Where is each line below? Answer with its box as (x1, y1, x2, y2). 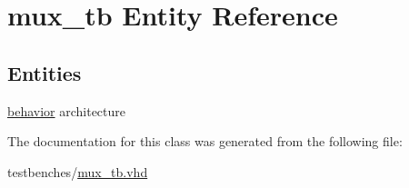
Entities (7, 58, 82, 86)
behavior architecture (7, 101, 126, 120)
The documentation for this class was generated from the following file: (7, 132, 403, 151)
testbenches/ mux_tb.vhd (7, 162, 148, 181)
